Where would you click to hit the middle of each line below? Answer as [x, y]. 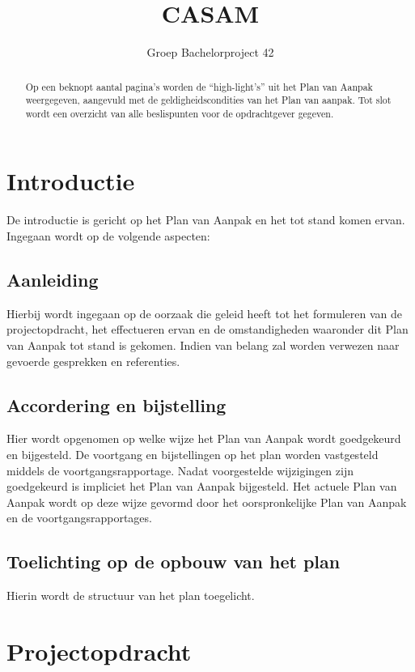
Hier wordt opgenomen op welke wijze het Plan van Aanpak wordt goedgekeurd [204, 438]
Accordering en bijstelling [116, 404]
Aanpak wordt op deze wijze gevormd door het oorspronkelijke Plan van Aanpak [207, 502]
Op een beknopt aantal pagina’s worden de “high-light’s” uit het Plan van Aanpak [199, 86]
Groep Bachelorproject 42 [210, 52]
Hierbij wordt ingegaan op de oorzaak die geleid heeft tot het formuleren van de [205, 313]
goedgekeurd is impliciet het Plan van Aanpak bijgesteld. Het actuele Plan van [202, 486]
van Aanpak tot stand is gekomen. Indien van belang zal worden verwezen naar [203, 345]
